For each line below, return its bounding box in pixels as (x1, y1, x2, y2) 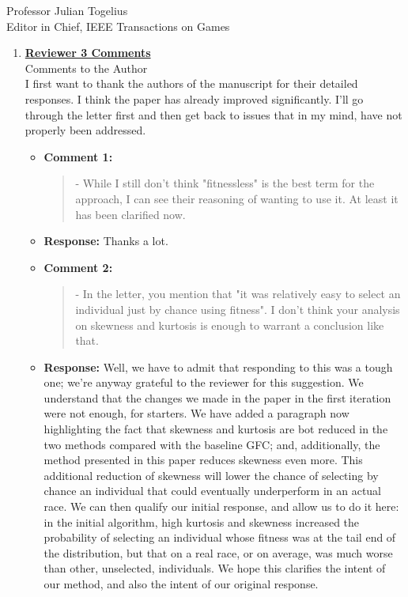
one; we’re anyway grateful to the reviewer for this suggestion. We (43, 374, 364, 391)
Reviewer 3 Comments (25, 44, 151, 61)
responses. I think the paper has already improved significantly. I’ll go (25, 90, 364, 107)
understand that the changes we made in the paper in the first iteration (43, 389, 391, 406)
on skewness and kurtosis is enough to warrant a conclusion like (75, 316, 384, 333)
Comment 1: (43, 148, 113, 164)
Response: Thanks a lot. (43, 232, 168, 249)
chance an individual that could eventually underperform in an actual (43, 482, 382, 499)
